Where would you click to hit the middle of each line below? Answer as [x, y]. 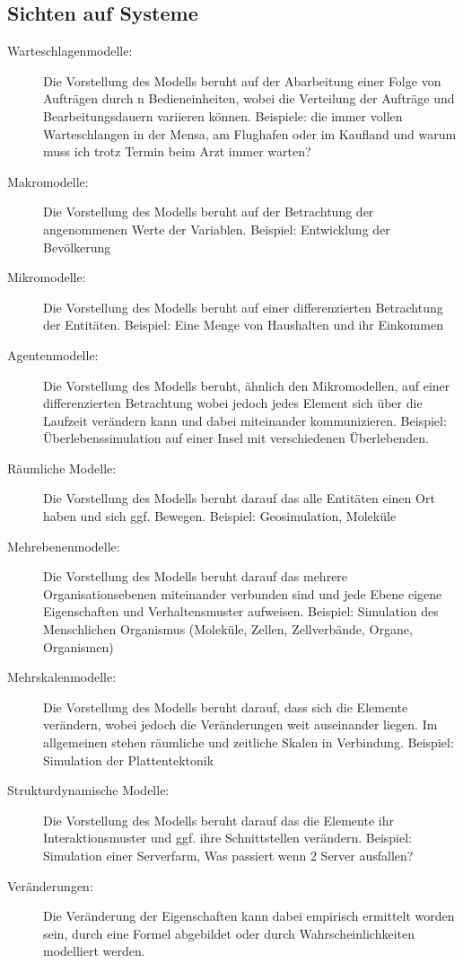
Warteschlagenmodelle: [70, 51]
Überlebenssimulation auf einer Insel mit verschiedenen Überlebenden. [236, 438]
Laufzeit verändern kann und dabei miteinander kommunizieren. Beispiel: [245, 420]
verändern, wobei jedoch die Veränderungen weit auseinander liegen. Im [240, 724]
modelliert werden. [94, 951]
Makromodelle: [48, 181]
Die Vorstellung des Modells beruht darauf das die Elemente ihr [218, 820]
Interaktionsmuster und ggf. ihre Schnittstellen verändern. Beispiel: [228, 838]
